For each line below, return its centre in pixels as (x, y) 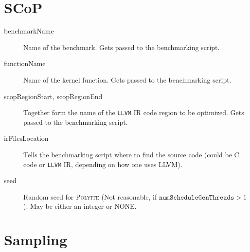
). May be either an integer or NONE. (80, 206)
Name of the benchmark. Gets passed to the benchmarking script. (122, 47)
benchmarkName (29, 31)
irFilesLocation (26, 138)
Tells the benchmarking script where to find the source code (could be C (131, 154)
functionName (25, 63)
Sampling (36, 240)
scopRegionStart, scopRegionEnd (53, 96)
